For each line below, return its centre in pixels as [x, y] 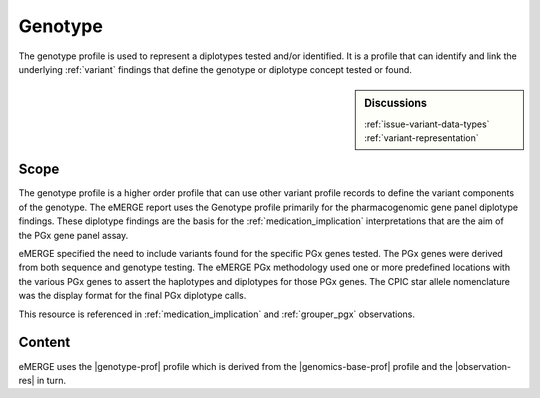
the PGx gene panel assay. [73, 235]
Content [44, 342]
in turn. [51, 380]
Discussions [395, 103]
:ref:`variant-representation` [421, 137]
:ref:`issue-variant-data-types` [427, 124]
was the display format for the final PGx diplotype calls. [132, 296]
